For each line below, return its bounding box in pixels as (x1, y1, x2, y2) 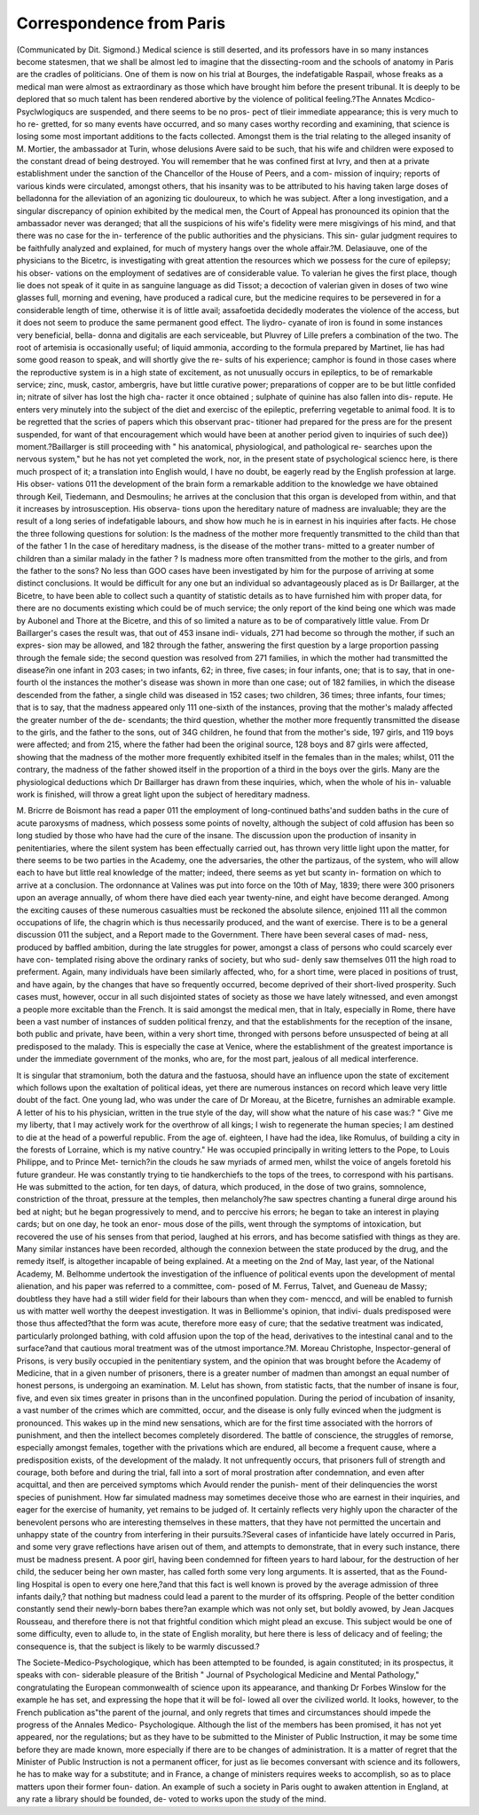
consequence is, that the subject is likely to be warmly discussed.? (16, 1641, 261, 1652)
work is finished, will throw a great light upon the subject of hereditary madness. (16, 789, 310, 799)
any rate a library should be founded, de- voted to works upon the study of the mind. (16, 1794, 327, 1804)
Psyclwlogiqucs (16, 106, 75, 117)
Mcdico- (404, 94, 436, 105)
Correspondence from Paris (16, 13, 226, 33)
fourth (16, 677, 39, 687)
